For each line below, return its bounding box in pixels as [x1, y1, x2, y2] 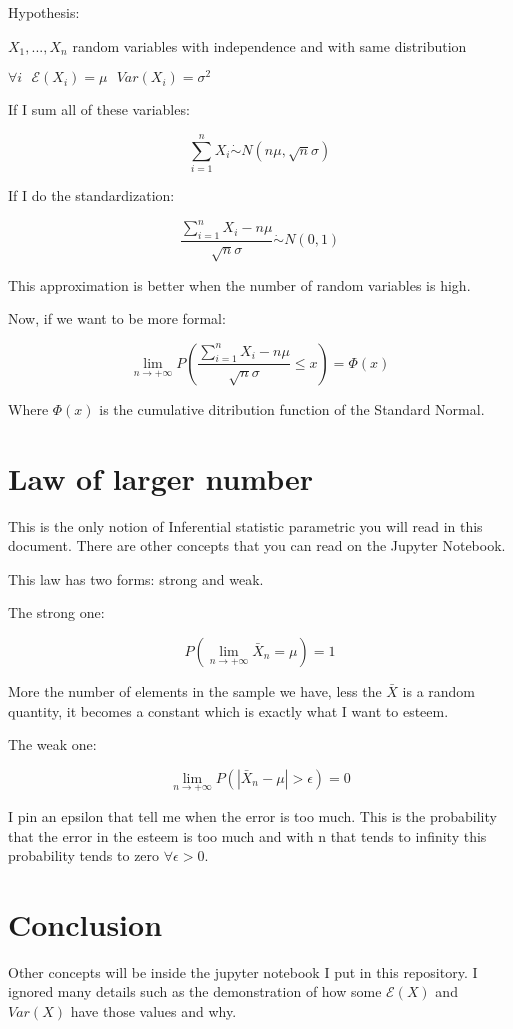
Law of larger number [8, 457, 314, 498]
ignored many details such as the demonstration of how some [8, 981, 382, 1002]
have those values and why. [70, 1001, 237, 1022]
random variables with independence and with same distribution [72, 35, 467, 56]
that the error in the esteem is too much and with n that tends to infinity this [8, 825, 487, 846]
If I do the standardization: [8, 184, 175, 205]
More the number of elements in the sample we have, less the [8, 680, 382, 701]
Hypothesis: [8, 2, 80, 22]
